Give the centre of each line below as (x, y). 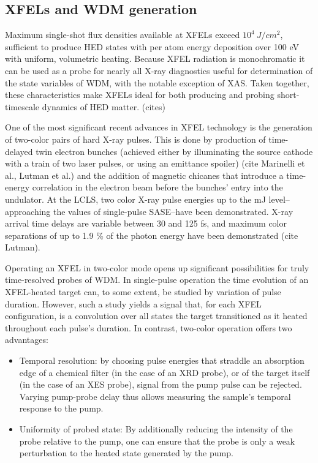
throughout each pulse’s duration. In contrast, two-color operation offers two (149, 327)
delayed (19, 151)
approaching (28, 211)
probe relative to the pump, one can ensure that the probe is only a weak (157, 441)
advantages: (27, 340)
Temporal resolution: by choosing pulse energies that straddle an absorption (162, 360)
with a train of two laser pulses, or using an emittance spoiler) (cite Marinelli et (155, 163)
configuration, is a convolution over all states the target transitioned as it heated (156, 316)
